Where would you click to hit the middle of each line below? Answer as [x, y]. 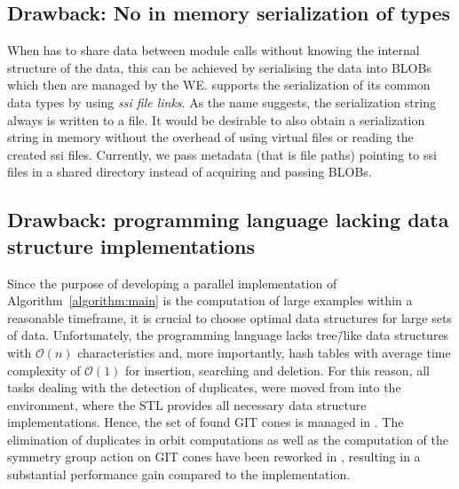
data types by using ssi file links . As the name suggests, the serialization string [222, 102]
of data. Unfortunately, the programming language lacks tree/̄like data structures [228, 335]
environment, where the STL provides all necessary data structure [187, 404]
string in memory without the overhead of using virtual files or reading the [210, 137]
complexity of [44, 370]
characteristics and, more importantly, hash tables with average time [264, 352]
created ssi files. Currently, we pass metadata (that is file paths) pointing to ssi [222, 154]
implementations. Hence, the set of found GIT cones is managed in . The [206, 422]
